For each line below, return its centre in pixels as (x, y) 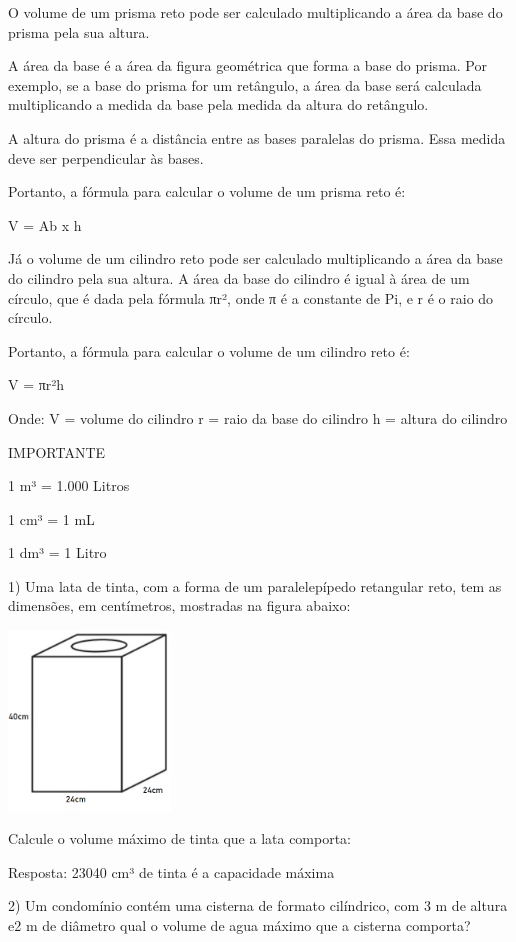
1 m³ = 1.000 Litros (69, 485)
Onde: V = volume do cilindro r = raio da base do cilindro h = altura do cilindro (258, 417)
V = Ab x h (45, 224)
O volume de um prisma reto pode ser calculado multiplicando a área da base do (255, 12)
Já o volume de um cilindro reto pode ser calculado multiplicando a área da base (255, 258)
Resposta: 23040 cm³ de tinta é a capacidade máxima (171, 871)
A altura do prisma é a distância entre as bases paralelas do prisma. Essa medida (257, 137)
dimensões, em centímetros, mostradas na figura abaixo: (179, 605)
